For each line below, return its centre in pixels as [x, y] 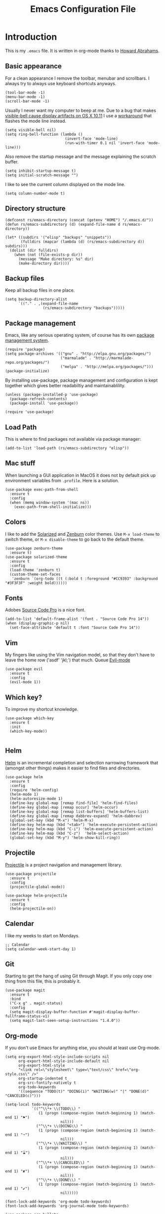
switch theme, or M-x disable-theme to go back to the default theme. [75, 539]
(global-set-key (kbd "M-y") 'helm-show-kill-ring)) [65, 838]
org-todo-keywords [37, 1087]
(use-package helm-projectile [36, 895]
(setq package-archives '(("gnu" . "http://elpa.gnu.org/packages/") [78, 354]
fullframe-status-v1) [27, 1016]
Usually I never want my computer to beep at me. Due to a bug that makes [81, 110]
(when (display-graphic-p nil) [37, 623]
